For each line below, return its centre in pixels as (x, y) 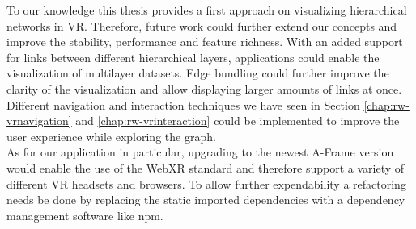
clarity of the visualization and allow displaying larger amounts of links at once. (204, 88)
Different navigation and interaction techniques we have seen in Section (183, 104)
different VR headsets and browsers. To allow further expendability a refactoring (206, 183)
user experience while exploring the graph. (111, 136)
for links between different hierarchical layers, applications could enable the (193, 57)
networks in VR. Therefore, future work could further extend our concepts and (202, 25)
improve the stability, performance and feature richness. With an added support (205, 42)
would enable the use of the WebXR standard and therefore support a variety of (206, 167)
